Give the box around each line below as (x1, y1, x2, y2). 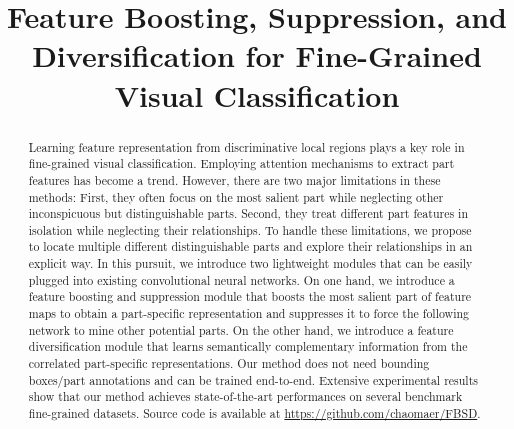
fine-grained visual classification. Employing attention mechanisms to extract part (28, 155, 455, 172)
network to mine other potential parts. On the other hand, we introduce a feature (28, 321, 454, 338)
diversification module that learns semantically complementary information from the (28, 338, 468, 355)
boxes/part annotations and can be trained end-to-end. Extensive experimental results (28, 371, 478, 388)
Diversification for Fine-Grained (32, 35, 482, 76)
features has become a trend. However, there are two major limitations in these (28, 171, 441, 188)
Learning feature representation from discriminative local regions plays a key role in (28, 138, 465, 155)
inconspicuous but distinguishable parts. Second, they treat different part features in (28, 205, 469, 222)
